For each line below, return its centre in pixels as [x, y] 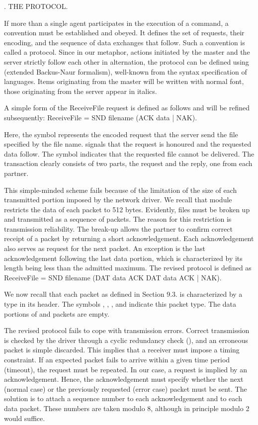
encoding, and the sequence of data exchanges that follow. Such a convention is [125, 42]
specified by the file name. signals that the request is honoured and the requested [128, 144]
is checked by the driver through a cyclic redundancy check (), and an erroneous [126, 340]
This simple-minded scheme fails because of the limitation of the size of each [121, 190]
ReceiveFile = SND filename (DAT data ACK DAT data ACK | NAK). [113, 277]
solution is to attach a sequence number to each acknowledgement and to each [123, 398]
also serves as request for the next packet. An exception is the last [105, 248]
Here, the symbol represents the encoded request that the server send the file [121, 134]
